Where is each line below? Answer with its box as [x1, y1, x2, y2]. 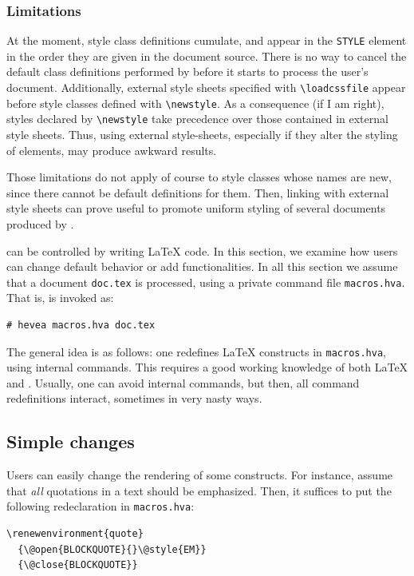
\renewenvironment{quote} [6, 528, 144, 540]
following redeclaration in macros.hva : [6, 498, 195, 514]
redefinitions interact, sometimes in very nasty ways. [6, 390, 262, 407]
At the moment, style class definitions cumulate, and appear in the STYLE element [6, 32, 407, 49]
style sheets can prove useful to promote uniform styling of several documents [6, 200, 386, 216]
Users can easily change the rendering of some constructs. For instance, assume [6, 467, 393, 483]
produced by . [6, 216, 74, 232]
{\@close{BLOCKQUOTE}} [18, 559, 138, 571]
